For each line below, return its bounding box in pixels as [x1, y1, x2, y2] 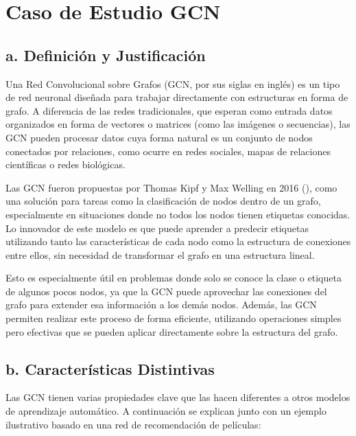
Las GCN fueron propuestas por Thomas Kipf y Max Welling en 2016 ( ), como [5, 180, 337, 194]
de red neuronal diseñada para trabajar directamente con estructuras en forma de [5, 90, 348, 104]
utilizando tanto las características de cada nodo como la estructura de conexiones [5, 234, 351, 249]
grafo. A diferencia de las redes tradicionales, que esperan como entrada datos [5, 103, 333, 117]
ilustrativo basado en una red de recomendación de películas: [5, 417, 261, 431]
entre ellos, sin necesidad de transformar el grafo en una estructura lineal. [5, 247, 315, 262]
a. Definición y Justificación [5, 44, 206, 65]
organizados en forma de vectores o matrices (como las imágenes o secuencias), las [5, 117, 351, 131]
